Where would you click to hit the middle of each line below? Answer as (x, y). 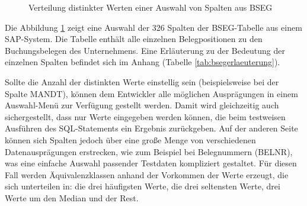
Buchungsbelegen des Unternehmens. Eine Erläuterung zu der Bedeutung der (145, 50)
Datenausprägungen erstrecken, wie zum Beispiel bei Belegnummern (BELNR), (149, 151)
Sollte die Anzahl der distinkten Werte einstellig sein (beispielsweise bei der (142, 81)
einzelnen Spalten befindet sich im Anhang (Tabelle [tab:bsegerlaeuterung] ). (143, 62)
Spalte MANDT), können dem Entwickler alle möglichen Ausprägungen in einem (151, 93)
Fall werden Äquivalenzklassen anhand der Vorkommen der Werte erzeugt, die (147, 174)
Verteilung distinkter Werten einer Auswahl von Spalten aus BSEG (151, 7)
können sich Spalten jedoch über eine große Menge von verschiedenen (130, 139)
